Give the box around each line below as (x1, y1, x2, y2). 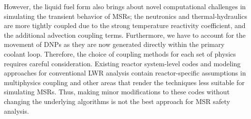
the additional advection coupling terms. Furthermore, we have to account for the (4, 30, 246, 40)
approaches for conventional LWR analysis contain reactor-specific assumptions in (4, 68, 246, 78)
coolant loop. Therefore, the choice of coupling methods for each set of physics (4, 48, 236, 59)
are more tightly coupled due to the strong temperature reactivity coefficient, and (4, 20, 246, 30)
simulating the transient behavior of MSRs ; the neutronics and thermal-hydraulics (4, 11, 247, 21)
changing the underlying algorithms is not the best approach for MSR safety (4, 96, 230, 106)
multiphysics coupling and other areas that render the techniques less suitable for (4, 77, 245, 87)
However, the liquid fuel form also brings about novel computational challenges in (4, 1, 246, 11)
